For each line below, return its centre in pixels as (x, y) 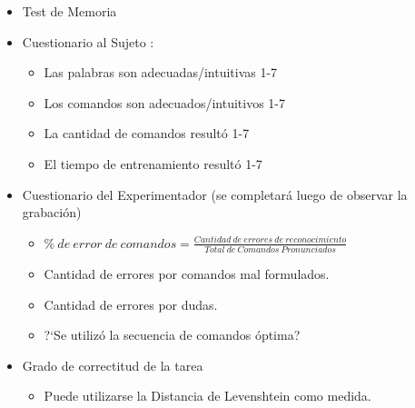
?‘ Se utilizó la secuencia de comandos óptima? (172, 335)
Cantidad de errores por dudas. (131, 304)
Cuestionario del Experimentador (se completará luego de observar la (215, 194)
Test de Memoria (69, 11)
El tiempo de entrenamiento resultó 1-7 (153, 163)
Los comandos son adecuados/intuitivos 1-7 (164, 102)
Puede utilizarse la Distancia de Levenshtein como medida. (207, 396)
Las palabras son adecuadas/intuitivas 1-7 (161, 72)
